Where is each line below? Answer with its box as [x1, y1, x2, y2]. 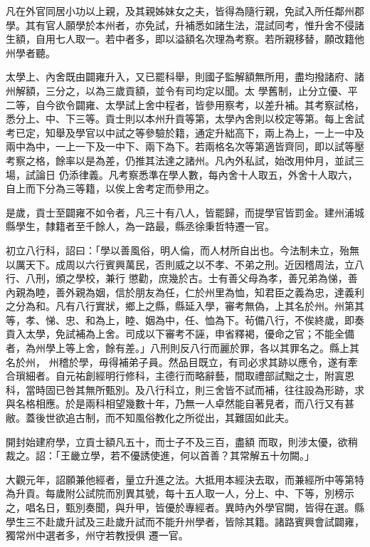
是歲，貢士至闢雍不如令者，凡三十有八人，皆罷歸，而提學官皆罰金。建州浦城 [6, 204, 364, 219]
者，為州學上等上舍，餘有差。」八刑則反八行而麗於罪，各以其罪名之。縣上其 [6, 340, 359, 355]
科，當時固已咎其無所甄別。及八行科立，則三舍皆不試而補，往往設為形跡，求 [6, 382, 364, 397]
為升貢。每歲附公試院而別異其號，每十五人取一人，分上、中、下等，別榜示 [6, 486, 354, 501]
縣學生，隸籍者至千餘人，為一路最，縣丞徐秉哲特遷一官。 [6, 219, 275, 234]
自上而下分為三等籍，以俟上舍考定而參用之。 [6, 181, 215, 196]
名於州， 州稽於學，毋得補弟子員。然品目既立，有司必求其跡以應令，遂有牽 [6, 354, 358, 369]
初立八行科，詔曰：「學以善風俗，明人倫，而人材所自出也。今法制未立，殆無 [6, 242, 359, 257]
